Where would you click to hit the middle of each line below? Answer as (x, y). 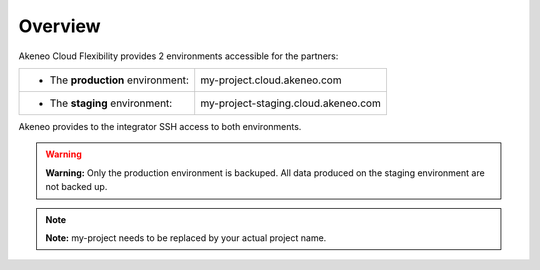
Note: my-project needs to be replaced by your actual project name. (186, 237)
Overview (59, 26)
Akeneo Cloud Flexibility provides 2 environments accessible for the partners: (178, 56)
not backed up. (76, 187)
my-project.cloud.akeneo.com (271, 80)
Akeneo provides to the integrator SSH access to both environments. (160, 126)
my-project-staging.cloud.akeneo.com (291, 103)
